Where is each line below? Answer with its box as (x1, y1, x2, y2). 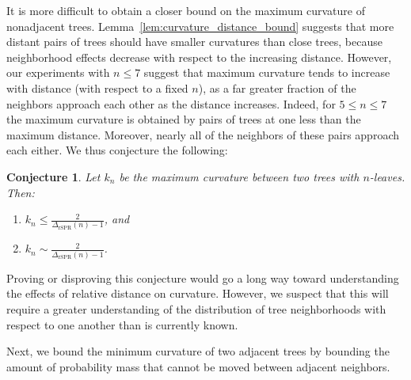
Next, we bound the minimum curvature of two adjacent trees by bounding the (6, 343, 390, 359)
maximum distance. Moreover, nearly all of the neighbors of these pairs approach (6, 126, 399, 142)
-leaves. (369, 168, 405, 184)
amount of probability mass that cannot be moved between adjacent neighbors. (6, 358, 390, 374)
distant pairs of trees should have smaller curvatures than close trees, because (6, 33, 382, 50)
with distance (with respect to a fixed (6, 79, 188, 96)
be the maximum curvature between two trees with (119, 168, 360, 184)
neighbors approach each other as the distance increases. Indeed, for (6, 95, 336, 112)
